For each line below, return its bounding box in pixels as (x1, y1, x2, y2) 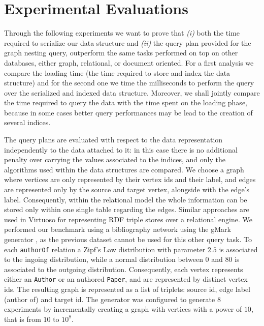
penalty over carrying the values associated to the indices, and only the (4, 154, 225, 165)
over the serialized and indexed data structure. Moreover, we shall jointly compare (4, 87, 260, 98)
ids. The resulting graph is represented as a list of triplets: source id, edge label (4, 284, 251, 294)
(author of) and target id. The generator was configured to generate (4, 293, 215, 304)
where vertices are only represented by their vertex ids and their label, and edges (4, 174, 256, 185)
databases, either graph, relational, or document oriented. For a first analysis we (4, 57, 254, 68)
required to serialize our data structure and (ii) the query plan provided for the (4, 37, 251, 48)
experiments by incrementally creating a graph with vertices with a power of (4, 304, 242, 314)
